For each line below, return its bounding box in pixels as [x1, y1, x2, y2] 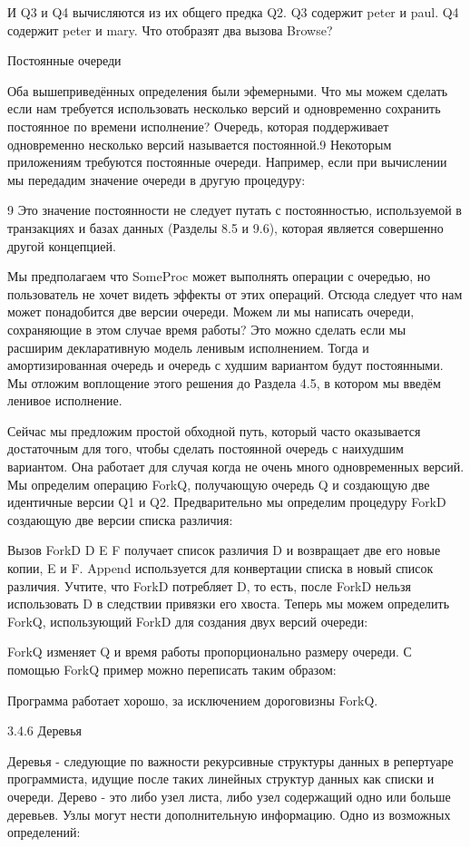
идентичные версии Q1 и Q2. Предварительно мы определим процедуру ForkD [7, 492, 446, 511]
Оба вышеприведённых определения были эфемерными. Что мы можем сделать [7, 81, 448, 100]
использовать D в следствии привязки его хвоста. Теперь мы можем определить [7, 594, 450, 613]
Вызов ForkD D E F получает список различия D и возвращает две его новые [7, 540, 441, 560]
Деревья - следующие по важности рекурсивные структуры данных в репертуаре [7, 751, 454, 770]
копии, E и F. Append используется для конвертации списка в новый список [7, 559, 434, 578]
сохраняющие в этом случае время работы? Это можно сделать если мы [7, 319, 406, 338]
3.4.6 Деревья [7, 721, 83, 740]
